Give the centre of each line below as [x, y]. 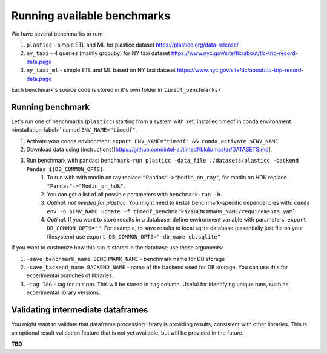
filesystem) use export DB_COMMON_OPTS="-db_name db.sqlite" [134, 236]
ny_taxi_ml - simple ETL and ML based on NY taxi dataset [101, 70]
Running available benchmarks [91, 16]
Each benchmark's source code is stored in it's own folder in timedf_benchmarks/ [116, 89]
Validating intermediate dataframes [80, 310]
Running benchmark [51, 107]
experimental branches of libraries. [70, 275]
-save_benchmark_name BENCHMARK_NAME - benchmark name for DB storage [126, 259]
